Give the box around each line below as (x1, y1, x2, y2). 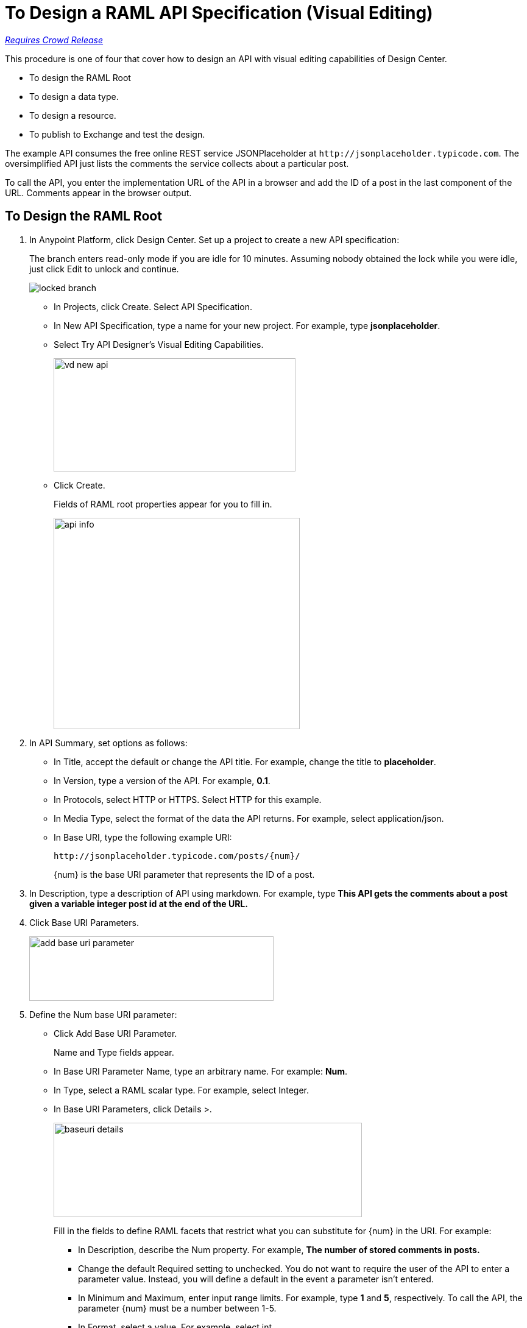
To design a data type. (29, 91, 119, 102)
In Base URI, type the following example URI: (54, 832, 232, 842)
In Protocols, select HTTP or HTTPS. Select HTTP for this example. (54, 794, 322, 805)
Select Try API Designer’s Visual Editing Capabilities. (54, 339, 264, 350)
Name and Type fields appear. (54, 1047, 174, 1058)
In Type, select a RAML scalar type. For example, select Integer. (54, 1084, 309, 1095)
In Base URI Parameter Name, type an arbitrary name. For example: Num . (54, 1065, 348, 1076)
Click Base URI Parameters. (29, 917, 139, 928)
